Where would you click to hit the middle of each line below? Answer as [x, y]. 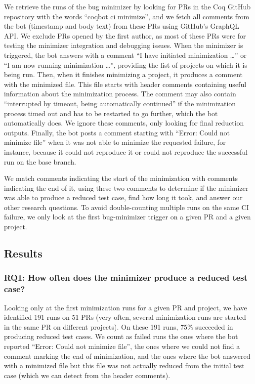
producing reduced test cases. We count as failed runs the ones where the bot [121, 336]
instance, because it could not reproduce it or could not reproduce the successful [126, 151]
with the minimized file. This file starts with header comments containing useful [125, 84]
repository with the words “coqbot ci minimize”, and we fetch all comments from [127, 16]
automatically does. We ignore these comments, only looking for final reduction [124, 123]
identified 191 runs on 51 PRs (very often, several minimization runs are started [125, 317]
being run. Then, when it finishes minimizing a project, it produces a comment [123, 74]
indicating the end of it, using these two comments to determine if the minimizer [126, 188]
